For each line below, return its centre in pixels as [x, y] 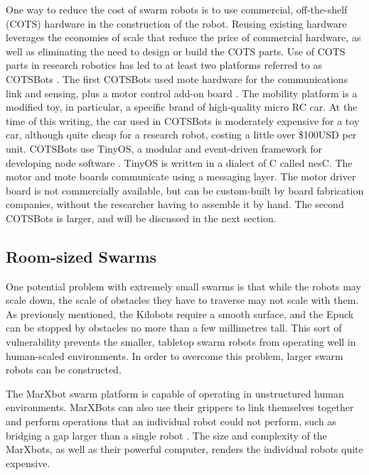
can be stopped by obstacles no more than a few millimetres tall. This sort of [174, 328]
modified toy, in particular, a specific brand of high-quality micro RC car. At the [182, 107]
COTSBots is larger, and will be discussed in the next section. [141, 218]
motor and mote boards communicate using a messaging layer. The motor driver [181, 176]
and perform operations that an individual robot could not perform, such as [171, 421]
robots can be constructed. [64, 370]
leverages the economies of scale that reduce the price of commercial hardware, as [183, 37]
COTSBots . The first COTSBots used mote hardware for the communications [177, 78]
